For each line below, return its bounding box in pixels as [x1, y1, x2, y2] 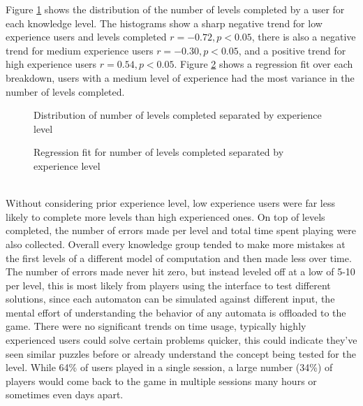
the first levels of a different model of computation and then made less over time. [6, 250, 352, 265]
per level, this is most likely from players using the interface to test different [6, 277, 331, 292]
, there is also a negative [251, 29, 356, 44]
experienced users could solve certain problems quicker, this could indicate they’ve [6, 333, 357, 347]
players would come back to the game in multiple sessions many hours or [6, 373, 317, 388]
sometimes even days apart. [6, 387, 124, 402]
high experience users [6, 57, 97, 71]
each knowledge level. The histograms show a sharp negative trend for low [6, 15, 323, 30]
